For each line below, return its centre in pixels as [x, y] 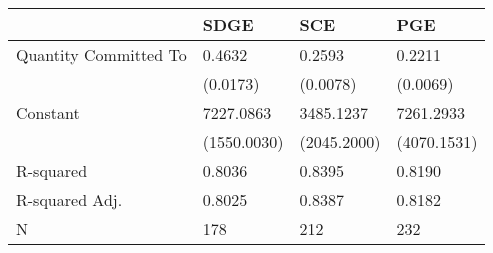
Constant [48, 112]
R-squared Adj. [69, 199]
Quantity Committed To [101, 54]
